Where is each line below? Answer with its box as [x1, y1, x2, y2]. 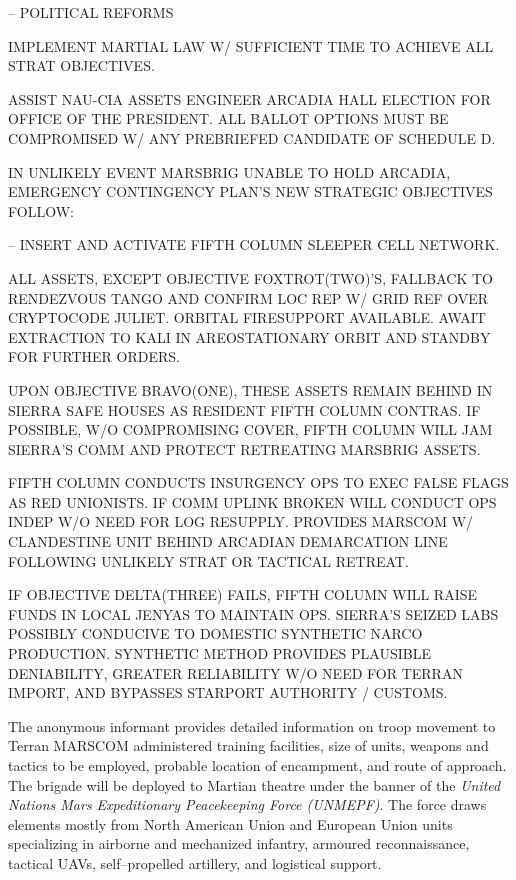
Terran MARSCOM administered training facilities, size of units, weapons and [8, 735, 489, 756]
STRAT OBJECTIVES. [8, 55, 155, 76]
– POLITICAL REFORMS [8, 2, 174, 22]
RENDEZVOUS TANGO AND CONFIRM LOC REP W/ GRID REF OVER [8, 287, 489, 308]
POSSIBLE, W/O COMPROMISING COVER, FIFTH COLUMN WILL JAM [8, 419, 493, 440]
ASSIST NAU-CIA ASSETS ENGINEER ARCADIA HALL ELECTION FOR [8, 88, 491, 109]
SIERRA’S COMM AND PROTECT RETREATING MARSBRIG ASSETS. [8, 438, 481, 459]
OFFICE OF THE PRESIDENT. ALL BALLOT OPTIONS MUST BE [8, 108, 449, 129]
